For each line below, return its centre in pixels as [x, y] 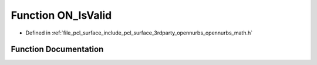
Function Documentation [57, 49]
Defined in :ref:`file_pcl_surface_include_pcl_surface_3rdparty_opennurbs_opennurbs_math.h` [139, 33]
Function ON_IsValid [61, 15]
